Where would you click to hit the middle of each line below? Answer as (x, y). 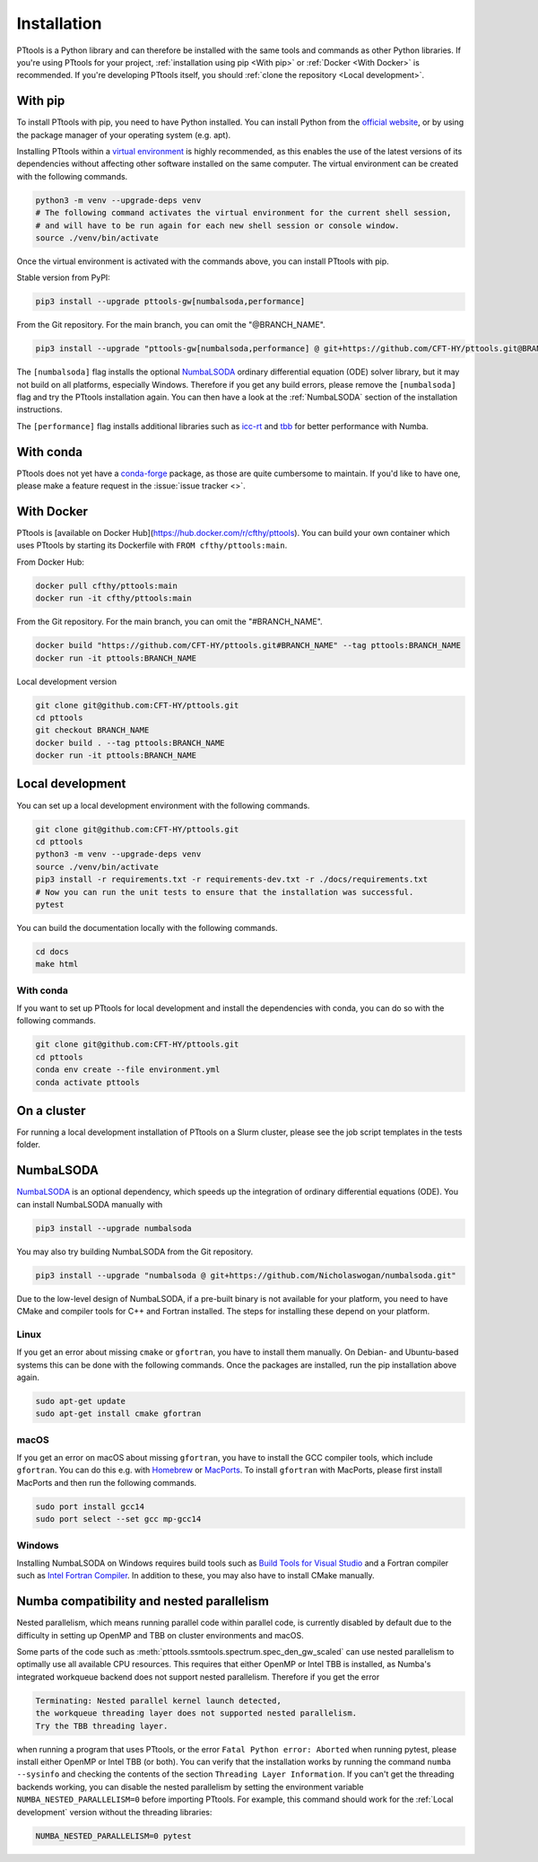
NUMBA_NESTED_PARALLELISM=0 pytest (113, 1836)
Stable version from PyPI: (64, 277)
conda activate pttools (88, 1082)
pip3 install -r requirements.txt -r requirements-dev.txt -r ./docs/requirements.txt (232, 879)
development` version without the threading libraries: (114, 1812)
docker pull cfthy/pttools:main (107, 585)
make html (57, 964)
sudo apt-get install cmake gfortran (118, 1414)
